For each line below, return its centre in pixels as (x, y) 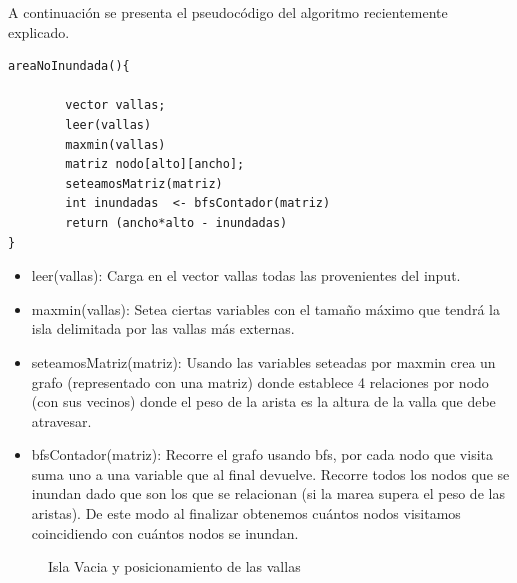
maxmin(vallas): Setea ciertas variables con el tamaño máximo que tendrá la (265, 308)
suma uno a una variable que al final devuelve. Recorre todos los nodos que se (270, 473)
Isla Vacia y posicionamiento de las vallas (174, 566)
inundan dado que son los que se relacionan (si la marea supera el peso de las (268, 493)
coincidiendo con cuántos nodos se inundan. (165, 532)
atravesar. (61, 420)
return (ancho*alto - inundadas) (176, 222)
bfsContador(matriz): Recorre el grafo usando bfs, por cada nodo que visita (262, 454)
